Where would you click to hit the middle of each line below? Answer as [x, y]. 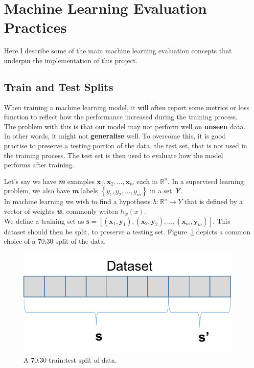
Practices [35, 27]
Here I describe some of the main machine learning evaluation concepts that [118, 51]
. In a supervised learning [206, 181]
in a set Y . [166, 191]
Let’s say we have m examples [49, 181]
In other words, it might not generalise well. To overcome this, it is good [115, 136]
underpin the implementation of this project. [71, 60]
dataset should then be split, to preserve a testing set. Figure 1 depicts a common [127, 231]
